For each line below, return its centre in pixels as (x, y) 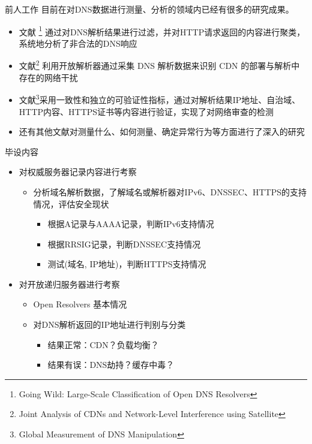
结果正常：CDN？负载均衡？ (103, 344)
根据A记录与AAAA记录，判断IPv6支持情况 (131, 224)
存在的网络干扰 (48, 77)
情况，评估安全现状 (71, 203)
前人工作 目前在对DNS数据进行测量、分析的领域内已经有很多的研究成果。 (149, 9)
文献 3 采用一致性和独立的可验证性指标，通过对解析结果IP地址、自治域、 (160, 99)
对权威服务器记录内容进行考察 (78, 172)
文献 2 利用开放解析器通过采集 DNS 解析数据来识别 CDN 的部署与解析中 (159, 65)
